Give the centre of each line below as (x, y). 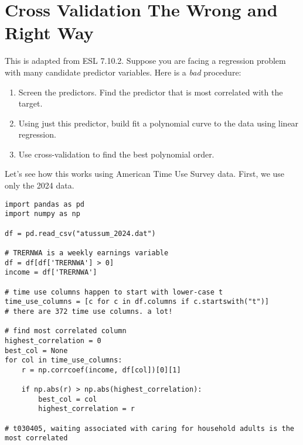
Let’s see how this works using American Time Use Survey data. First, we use (145, 174)
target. (30, 103)
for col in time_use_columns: (64, 360)
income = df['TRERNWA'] (51, 273)
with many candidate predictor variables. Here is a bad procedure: (123, 72)
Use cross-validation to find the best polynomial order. (116, 154)
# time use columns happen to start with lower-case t (114, 292)
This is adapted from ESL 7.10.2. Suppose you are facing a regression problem (145, 61)
